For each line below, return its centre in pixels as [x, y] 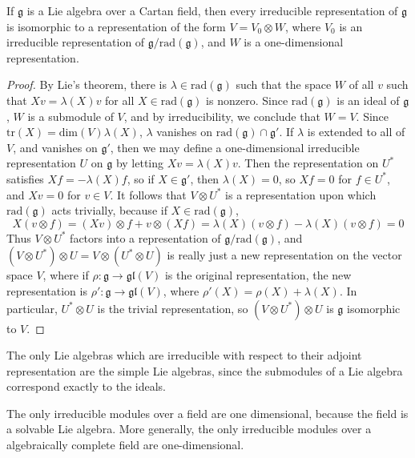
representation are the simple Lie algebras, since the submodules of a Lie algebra [205, 370]
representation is [47, 290]
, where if [66, 275]
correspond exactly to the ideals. [86, 386]
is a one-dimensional [294, 42]
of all [361, 84]
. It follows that [148, 194]
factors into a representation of [145, 237]
